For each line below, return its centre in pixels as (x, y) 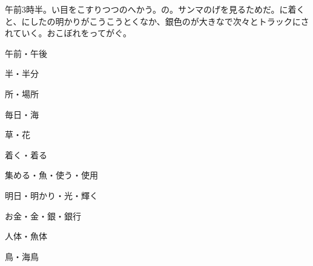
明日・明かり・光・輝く (51, 195)
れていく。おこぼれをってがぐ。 (68, 33)
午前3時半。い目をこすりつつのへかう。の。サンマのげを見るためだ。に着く (155, 9)
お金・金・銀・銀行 (43, 216)
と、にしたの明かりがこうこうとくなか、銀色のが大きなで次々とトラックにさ (157, 21)
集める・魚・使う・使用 (51, 175)
